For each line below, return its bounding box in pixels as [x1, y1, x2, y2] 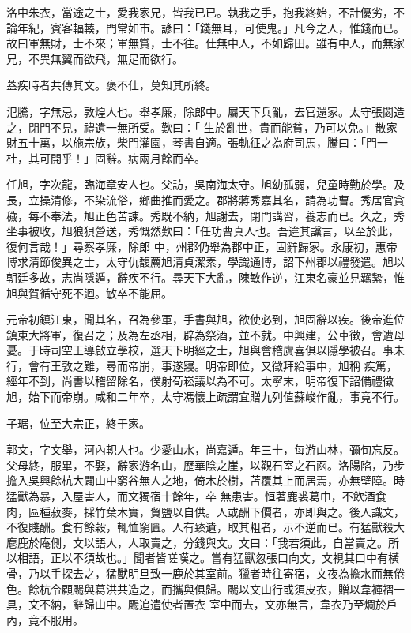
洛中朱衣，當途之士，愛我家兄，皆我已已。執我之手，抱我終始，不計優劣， [6, 4, 394, 20]
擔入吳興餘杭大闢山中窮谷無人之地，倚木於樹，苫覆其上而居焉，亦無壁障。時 [6, 472, 405, 489]
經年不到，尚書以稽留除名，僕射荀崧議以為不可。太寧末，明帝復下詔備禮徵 [6, 373, 394, 389]
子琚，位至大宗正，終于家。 [6, 414, 150, 431]
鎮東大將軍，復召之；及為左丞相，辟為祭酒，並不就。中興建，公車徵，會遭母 [6, 326, 405, 343]
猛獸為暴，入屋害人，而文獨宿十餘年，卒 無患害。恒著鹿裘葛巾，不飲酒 [6, 488, 375, 504]
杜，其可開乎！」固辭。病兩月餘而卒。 [6, 149, 205, 166]
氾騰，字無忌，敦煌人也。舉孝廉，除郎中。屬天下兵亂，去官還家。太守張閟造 [6, 103, 405, 119]
